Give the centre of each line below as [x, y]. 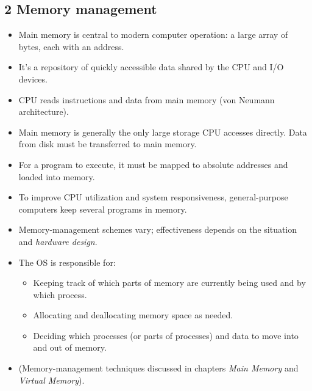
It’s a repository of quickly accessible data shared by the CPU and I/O [151, 67]
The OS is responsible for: [67, 262]
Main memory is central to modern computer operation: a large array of [153, 35]
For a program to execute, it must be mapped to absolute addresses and [153, 164]
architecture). [44, 111]
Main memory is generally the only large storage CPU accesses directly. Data [163, 132]
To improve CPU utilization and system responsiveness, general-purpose [153, 197]
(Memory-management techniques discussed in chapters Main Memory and [158, 368]
